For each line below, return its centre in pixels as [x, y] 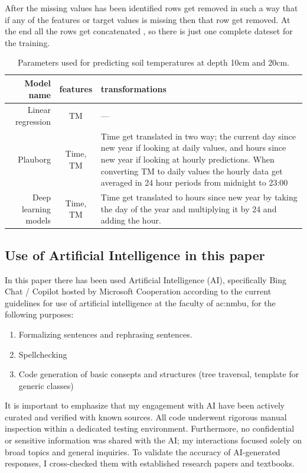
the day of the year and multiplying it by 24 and [189, 208]
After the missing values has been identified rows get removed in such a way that [151, 8]
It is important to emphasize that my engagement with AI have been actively [145, 405]
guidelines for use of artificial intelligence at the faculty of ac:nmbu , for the [140, 302]
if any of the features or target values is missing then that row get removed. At [148, 19]
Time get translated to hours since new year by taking [199, 197]
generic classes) [46, 385]
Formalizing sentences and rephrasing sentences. [105, 334]
